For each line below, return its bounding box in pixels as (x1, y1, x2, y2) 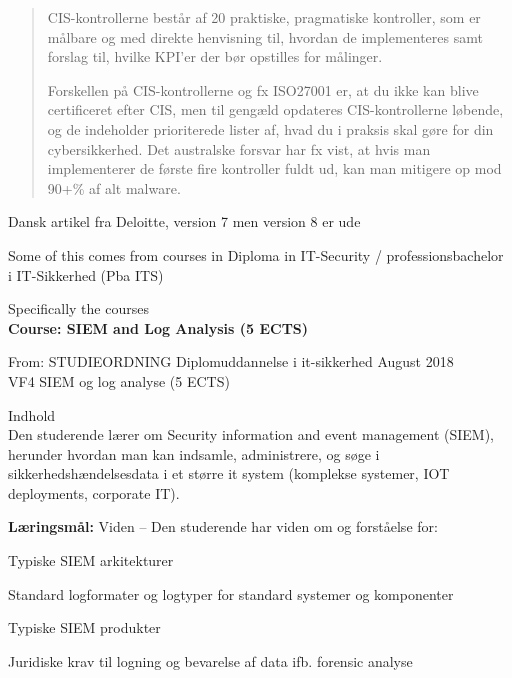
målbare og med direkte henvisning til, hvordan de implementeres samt (47, 26, 483, 47)
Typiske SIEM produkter (8, 617, 161, 638)
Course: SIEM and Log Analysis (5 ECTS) (8, 317, 309, 338)
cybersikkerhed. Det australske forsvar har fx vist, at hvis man (47, 138, 431, 159)
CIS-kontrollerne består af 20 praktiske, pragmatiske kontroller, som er (47, 7, 481, 27)
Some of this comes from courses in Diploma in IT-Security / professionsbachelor (8, 244, 504, 265)
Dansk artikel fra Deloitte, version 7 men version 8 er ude (8, 211, 361, 232)
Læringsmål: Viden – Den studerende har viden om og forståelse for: (8, 516, 438, 537)
